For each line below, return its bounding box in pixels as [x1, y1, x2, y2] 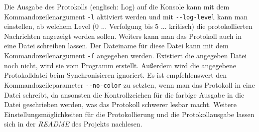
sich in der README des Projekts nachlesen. [4, 119, 142, 129]
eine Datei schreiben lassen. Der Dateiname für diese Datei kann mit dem [4, 40, 229, 51]
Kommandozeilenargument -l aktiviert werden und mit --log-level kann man [4, 11, 248, 21]
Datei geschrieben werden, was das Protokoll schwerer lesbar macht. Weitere [4, 99, 237, 110]
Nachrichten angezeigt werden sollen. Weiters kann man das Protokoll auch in [4, 30, 242, 41]
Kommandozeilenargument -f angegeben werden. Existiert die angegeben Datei [4, 50, 247, 61]
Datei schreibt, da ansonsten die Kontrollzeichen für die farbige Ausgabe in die [4, 89, 245, 100]
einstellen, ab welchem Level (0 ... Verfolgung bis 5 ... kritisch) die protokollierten [4, 21, 253, 31]
